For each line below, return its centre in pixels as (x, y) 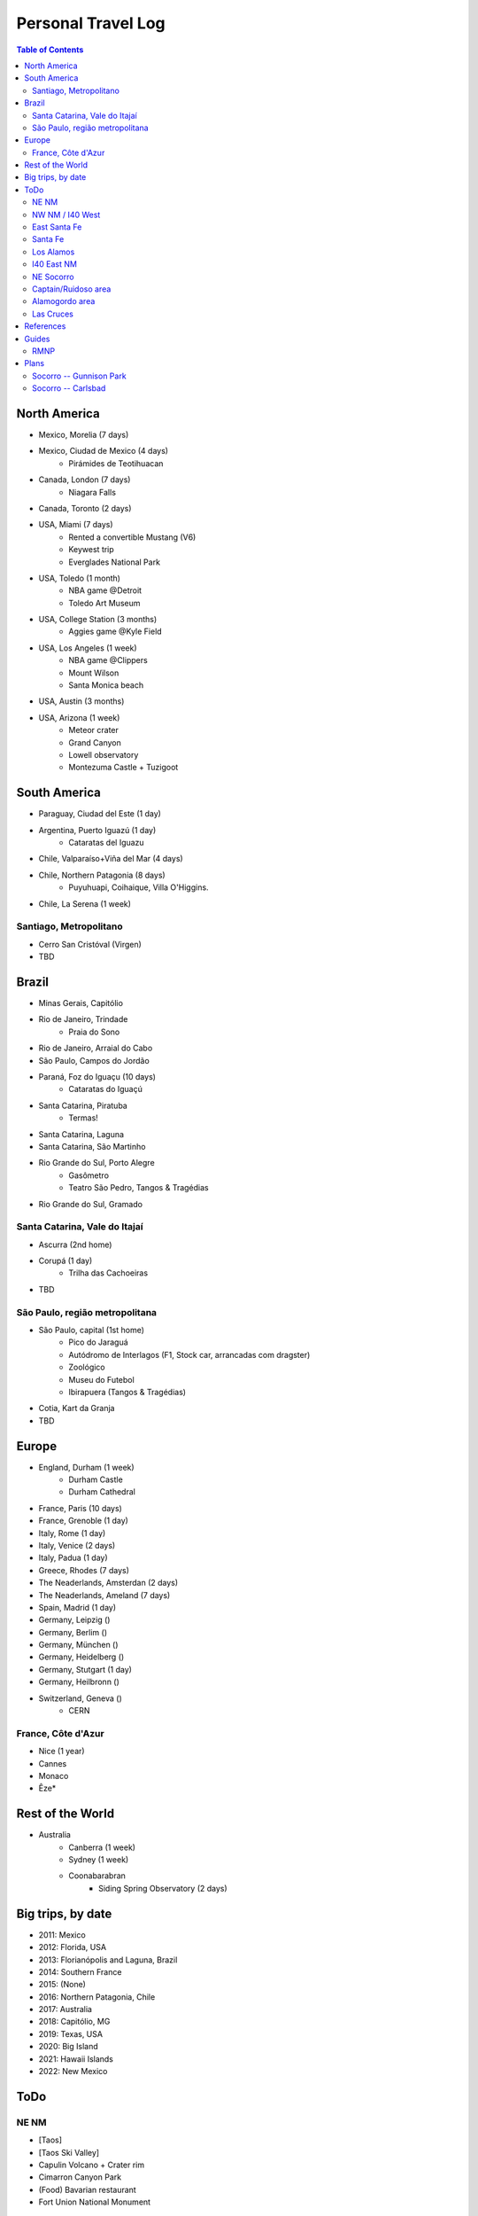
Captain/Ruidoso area (72, 289)
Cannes (53, 1763)
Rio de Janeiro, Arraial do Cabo (96, 1048)
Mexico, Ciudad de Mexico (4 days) (103, 451)
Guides (37, 339)
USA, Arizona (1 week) (79, 717)
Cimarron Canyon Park (80, 2177)
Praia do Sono (94, 1032)
